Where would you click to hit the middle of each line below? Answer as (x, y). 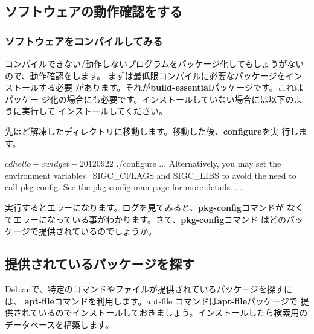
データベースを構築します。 (59, 324)
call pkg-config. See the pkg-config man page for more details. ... (124, 187)
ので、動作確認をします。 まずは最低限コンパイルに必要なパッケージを (145, 75)
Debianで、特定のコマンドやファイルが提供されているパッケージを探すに (149, 288)
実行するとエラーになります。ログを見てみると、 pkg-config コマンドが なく (154, 207)
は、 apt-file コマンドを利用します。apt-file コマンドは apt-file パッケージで (151, 300)
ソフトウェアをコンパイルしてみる (84, 41)
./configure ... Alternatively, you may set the (199, 163)
